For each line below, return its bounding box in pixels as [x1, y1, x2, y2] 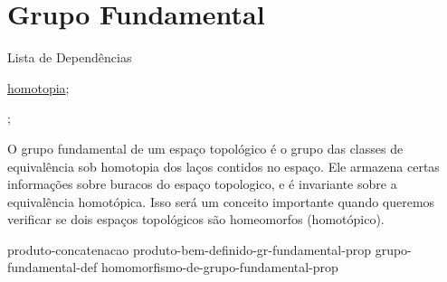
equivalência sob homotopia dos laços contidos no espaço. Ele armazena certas [7, 156, 440, 175]
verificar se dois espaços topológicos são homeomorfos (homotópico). [7, 210, 385, 229]
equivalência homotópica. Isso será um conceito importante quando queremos [7, 192, 435, 211]
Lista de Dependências [7, 48, 132, 67]
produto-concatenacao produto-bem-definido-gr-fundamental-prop [7, 240, 371, 258]
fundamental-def [7, 258, 98, 277]
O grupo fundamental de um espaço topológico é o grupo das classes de [7, 138, 404, 157]
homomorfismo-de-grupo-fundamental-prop [100, 258, 338, 277]
